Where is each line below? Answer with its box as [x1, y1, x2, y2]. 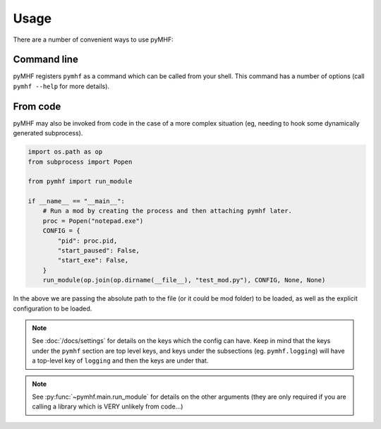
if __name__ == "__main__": [28, 198, 125, 205]
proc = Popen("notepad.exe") [42, 217, 144, 225]
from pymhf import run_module [28, 177, 133, 186]
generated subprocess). [13, 129, 83, 138]
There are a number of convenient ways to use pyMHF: [13, 35, 174, 44]
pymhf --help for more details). [13, 82, 109, 90]
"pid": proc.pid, [57, 236, 118, 245]
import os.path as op [28, 148, 103, 156]
